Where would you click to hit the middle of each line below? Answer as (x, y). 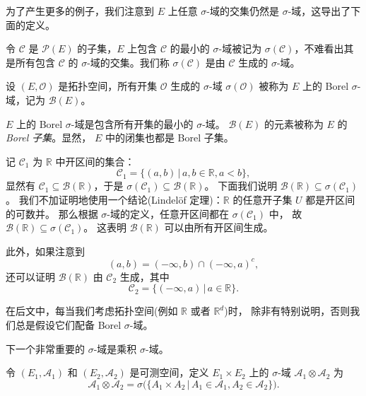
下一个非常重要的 (45, 348)
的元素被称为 (294, 123)
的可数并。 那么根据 (52, 213)
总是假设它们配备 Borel (68, 325)
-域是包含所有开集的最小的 (132, 123)
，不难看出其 (324, 48)
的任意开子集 (262, 199)
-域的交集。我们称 (128, 62)
